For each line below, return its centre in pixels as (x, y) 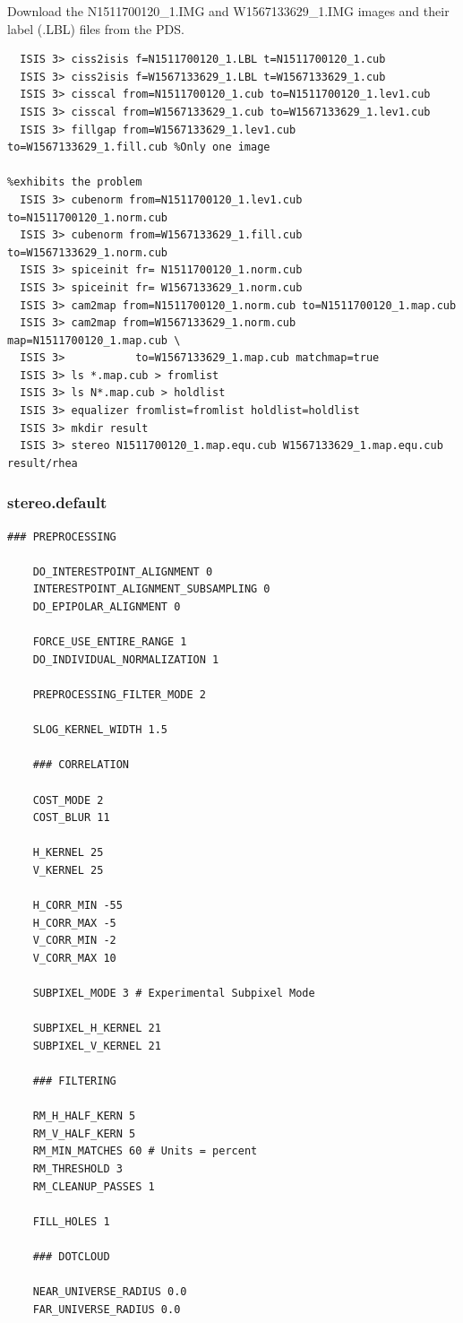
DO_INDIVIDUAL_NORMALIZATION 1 (126, 659)
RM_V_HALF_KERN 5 (84, 1133)
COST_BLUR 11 (71, 818)
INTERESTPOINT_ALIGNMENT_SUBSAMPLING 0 (151, 589)
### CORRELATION (81, 765)
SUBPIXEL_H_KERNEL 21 (97, 1029)
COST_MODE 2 (68, 800)
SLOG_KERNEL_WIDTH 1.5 (100, 730)
